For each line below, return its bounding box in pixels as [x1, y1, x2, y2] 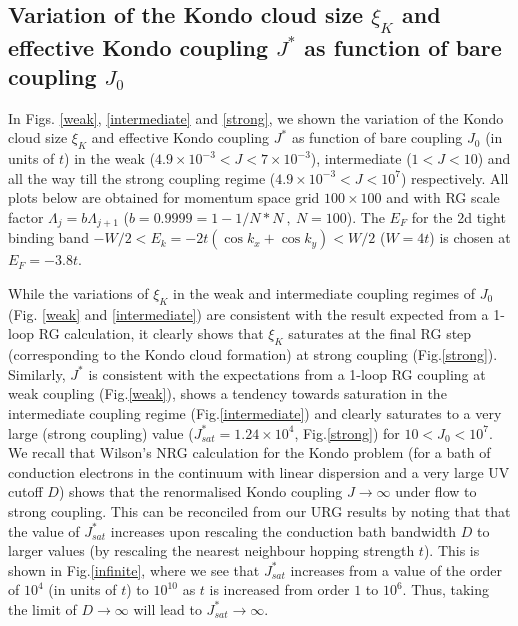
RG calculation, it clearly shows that [38, 323, 264, 344]
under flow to [395, 481, 477, 502]
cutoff [8, 481, 43, 502]
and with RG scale [386, 187, 500, 208]
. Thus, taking [402, 579, 490, 600]
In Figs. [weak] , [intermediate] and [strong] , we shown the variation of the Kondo [8, 107, 504, 128]
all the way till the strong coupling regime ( [8, 167, 276, 188]
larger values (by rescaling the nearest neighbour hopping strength [8, 540, 415, 561]
